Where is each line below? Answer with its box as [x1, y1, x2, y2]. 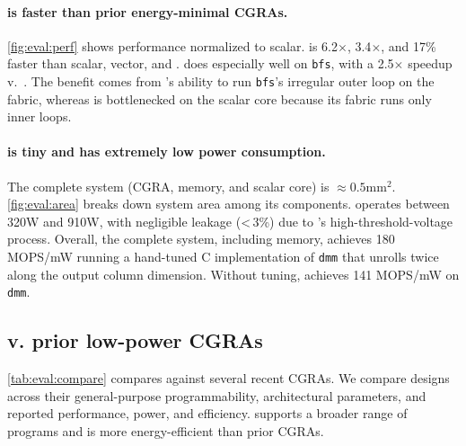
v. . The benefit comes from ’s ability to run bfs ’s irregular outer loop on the [7, 72, 435, 91]
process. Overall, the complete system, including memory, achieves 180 [7, 229, 395, 248]
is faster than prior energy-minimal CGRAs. [7, 2, 288, 21]
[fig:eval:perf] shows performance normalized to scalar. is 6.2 [7, 36, 339, 55]
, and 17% [381, 36, 436, 55]
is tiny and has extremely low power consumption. [7, 142, 326, 161]
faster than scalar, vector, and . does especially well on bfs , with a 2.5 [7, 54, 394, 73]
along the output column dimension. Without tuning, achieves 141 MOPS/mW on [7, 264, 460, 283]
